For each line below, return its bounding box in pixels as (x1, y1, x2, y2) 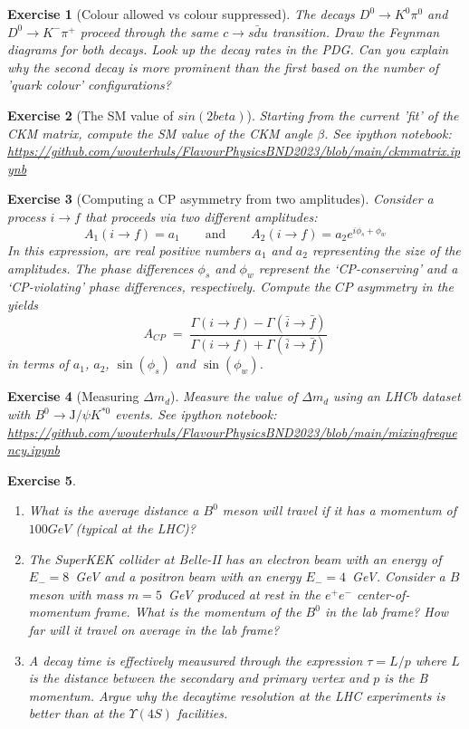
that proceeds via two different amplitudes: (84, 206, 318, 225)
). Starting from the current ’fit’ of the (246, 105, 459, 124)
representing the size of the (311, 240, 461, 259)
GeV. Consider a (352, 567, 445, 586)
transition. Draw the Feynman (272, 22, 440, 41)
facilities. (177, 704, 228, 723)
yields (7, 294, 39, 313)
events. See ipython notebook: (115, 405, 277, 424)
